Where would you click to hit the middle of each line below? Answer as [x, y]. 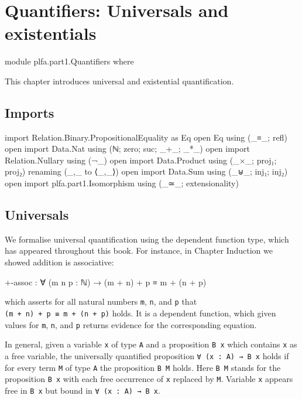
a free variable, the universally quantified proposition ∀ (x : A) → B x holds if [147, 355]
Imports [30, 112]
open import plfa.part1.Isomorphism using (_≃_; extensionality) [122, 183]
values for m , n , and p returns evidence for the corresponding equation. [131, 324]
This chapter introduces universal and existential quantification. [119, 81]
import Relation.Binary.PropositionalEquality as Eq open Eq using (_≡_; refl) [146, 137]
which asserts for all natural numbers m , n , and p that [101, 301]
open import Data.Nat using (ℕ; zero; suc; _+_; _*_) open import [127, 149]
